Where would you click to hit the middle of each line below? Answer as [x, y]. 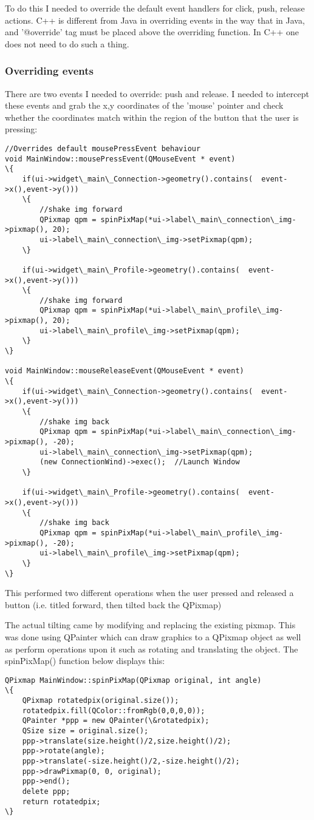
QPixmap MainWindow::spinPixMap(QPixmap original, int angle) [133, 680]
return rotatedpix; [61, 801]
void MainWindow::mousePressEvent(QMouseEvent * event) [120, 159]
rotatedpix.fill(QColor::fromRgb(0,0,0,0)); [114, 710]
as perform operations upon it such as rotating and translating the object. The [152, 649]
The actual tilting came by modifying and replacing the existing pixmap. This [150, 625]
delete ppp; [46, 791]
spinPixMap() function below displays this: [85, 661]
